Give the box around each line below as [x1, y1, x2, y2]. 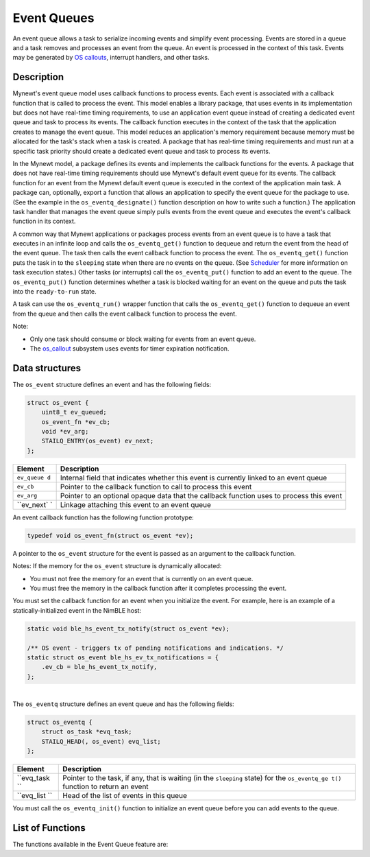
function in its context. [12, 217, 76, 226]
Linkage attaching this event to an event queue [60, 500, 212, 509]
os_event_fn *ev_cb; [41, 418, 111, 425]
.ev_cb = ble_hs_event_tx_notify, [41, 663, 158, 671]
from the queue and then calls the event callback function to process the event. [12, 309, 237, 318]
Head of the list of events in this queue [62, 791, 188, 801]
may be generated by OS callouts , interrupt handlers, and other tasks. [12, 54, 210, 62]
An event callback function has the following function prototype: [12, 513, 195, 521]
